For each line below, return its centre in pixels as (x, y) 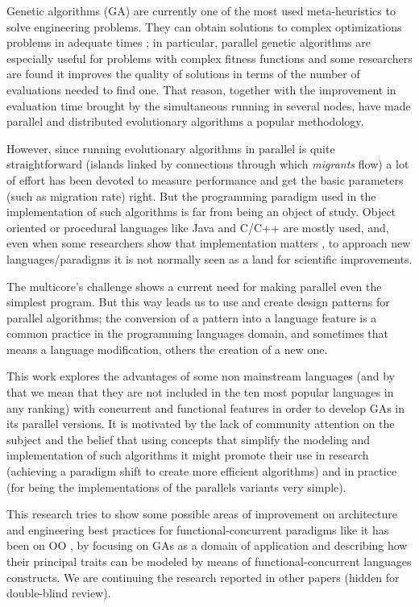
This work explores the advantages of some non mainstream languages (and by (201, 376)
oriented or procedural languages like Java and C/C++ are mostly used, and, (198, 227)
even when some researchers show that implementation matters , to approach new (209, 243)
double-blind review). (59, 593)
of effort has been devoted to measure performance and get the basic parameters (205, 179)
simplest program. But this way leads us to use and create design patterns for (198, 302)
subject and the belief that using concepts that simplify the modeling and (189, 439)
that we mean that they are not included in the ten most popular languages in (200, 392)
